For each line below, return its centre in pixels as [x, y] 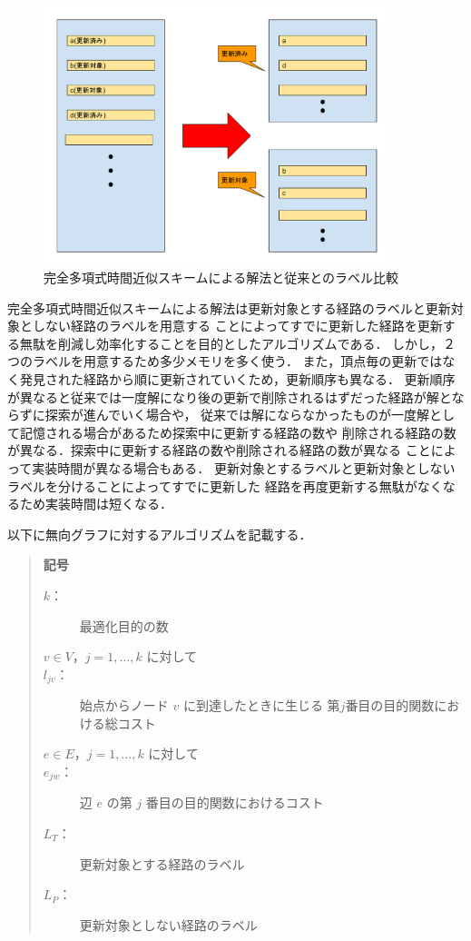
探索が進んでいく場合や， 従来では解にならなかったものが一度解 [237, 415]
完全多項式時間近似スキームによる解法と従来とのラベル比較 [221, 277]
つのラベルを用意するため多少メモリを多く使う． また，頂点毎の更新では [225, 361]
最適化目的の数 [124, 625]
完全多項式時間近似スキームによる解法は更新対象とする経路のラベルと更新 [229, 307]
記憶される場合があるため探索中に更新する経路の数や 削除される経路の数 [238, 432]
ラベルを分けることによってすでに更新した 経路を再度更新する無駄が [212, 485]
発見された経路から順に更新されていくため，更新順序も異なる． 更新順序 [237, 379]
